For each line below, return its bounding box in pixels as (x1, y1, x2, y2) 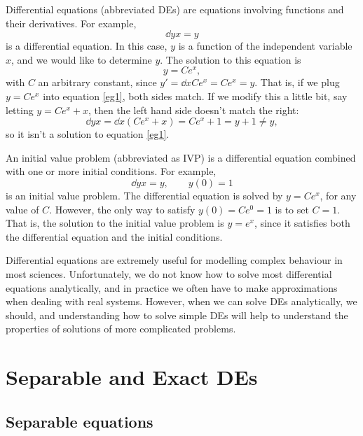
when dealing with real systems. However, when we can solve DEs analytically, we (6, 294, 357, 309)
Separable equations (6, 410, 153, 432)
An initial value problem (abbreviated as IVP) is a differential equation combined (6, 150, 356, 164)
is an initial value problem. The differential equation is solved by (6, 188, 283, 203)
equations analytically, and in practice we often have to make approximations (6, 280, 338, 295)
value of (6, 202, 39, 216)
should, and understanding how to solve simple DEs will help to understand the (6, 307, 348, 322)
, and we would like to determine (11, 52, 152, 66)
